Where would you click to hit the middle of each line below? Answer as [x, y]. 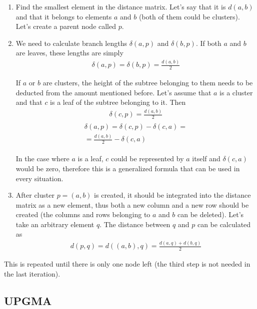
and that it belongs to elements [64, 16]
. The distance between [135, 224]
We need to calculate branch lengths [71, 43]
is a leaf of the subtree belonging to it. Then [118, 102]
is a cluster [236, 92]
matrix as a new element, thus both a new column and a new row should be [132, 204]
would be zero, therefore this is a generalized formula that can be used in [128, 168]
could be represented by [147, 158]
